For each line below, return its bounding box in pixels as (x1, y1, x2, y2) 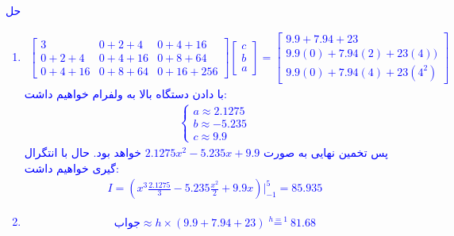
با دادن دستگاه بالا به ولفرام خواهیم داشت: (24, 85, 227, 101)
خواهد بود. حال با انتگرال (24, 143, 141, 160)
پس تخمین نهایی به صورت (264, 143, 388, 160)
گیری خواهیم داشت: (24, 159, 119, 176)
